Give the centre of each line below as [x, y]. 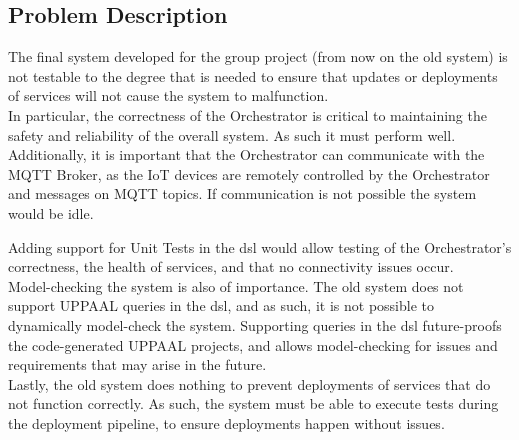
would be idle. [51, 212]
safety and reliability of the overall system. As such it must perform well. [232, 134]
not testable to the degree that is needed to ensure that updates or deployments [253, 75]
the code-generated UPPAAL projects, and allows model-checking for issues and [253, 344]
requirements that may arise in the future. [137, 364]
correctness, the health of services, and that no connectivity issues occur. [231, 266]
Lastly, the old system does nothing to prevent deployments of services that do [249, 383]
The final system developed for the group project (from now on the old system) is [258, 56]
